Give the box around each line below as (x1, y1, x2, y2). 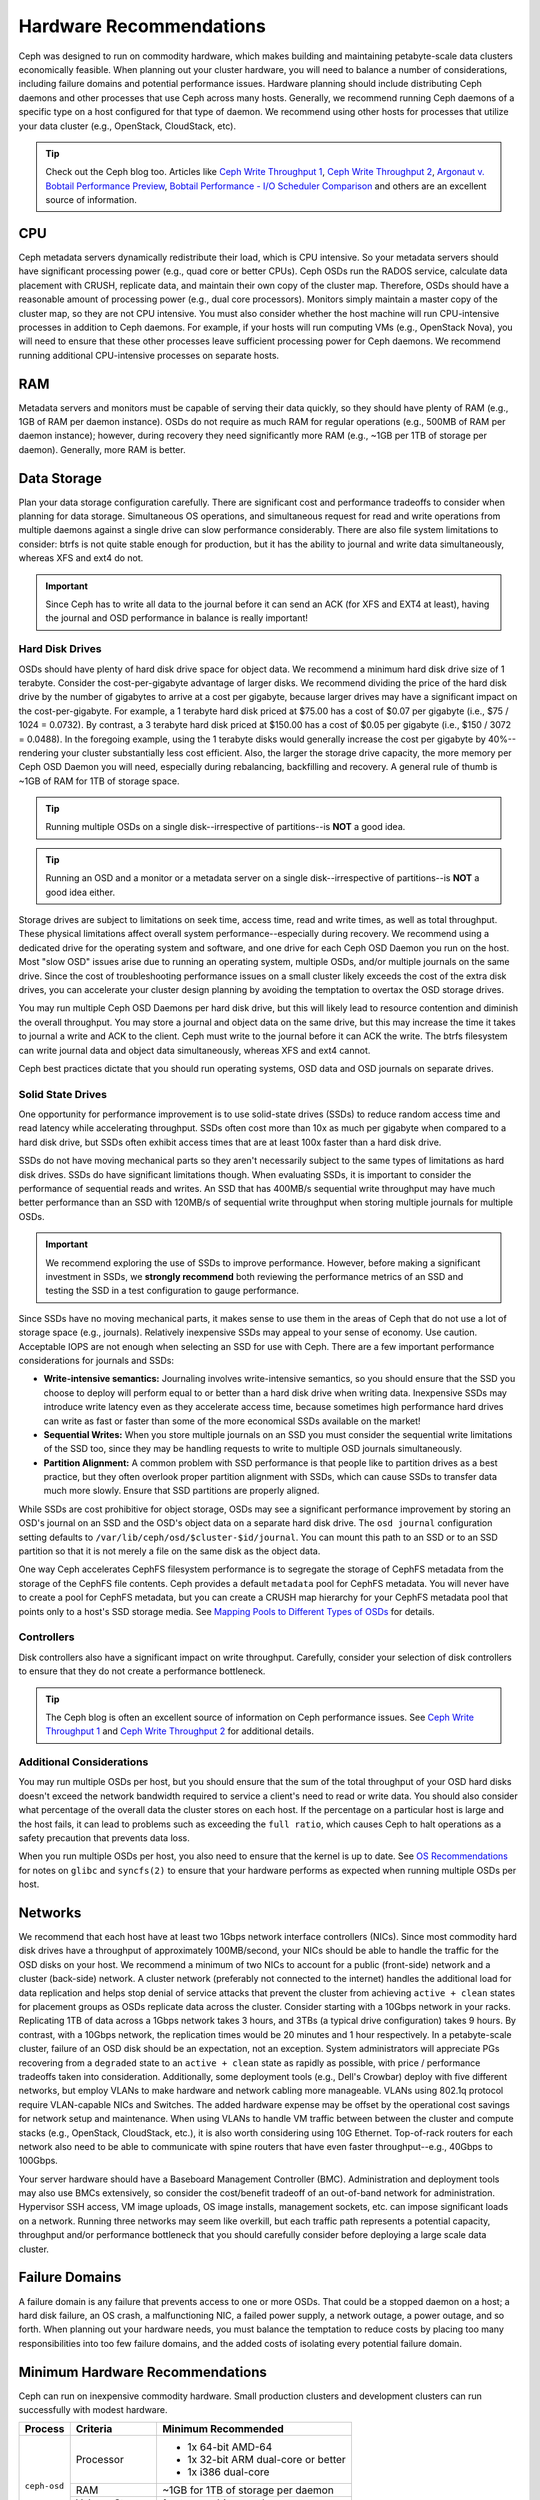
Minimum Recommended (161, 2422, 284, 2436)
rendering (18, 746, 59, 759)
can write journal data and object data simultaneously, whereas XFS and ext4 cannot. (18, 1044, 371, 1056)
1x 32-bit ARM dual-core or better (186, 2453, 347, 2467)
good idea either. (45, 886, 115, 898)
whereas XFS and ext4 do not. (18, 552, 144, 564)
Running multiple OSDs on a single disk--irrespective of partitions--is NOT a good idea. (45, 821, 406, 833)
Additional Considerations (18, 1755, 149, 1769)
